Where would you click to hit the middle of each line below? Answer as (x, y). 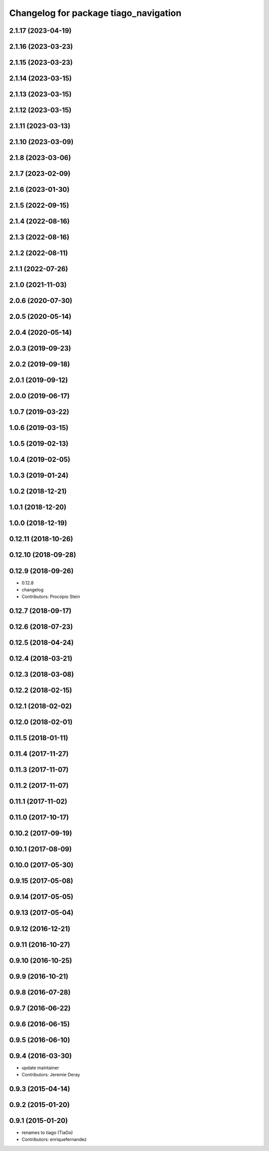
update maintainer (40, 1068)
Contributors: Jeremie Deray (51, 1075)
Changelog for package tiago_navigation (95, 13)
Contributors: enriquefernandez (54, 1140)
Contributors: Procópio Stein (51, 597)
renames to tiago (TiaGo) (47, 1133)
